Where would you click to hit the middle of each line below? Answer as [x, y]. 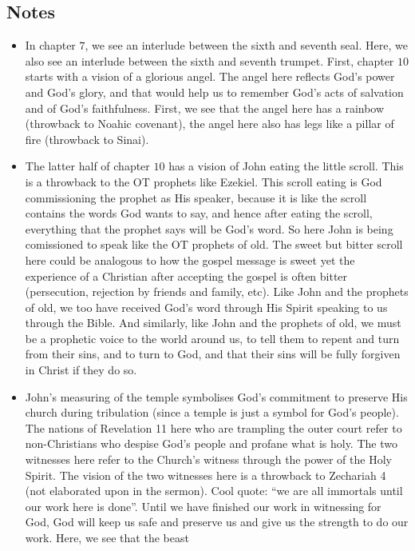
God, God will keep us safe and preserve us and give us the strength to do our [217, 522]
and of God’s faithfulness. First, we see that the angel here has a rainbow [205, 108]
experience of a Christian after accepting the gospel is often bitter [186, 275]
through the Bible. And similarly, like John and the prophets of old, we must [213, 323]
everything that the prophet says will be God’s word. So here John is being [209, 228]
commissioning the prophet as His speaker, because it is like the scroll [196, 197]
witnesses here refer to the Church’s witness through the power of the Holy [208, 459]
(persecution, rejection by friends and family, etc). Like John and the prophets [217, 291]
